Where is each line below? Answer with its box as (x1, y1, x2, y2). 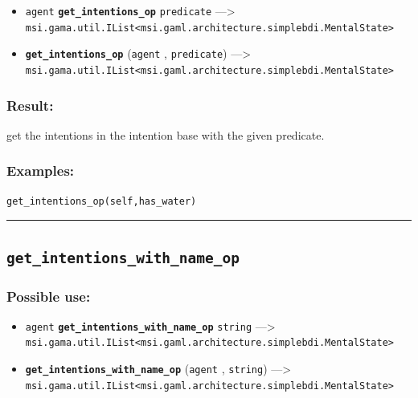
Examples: (6, 160, 75, 181)
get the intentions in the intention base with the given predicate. (6, 126, 325, 143)
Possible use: (6, 286, 91, 306)
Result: (6, 95, 54, 115)
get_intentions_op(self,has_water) (6, 195, 197, 207)
